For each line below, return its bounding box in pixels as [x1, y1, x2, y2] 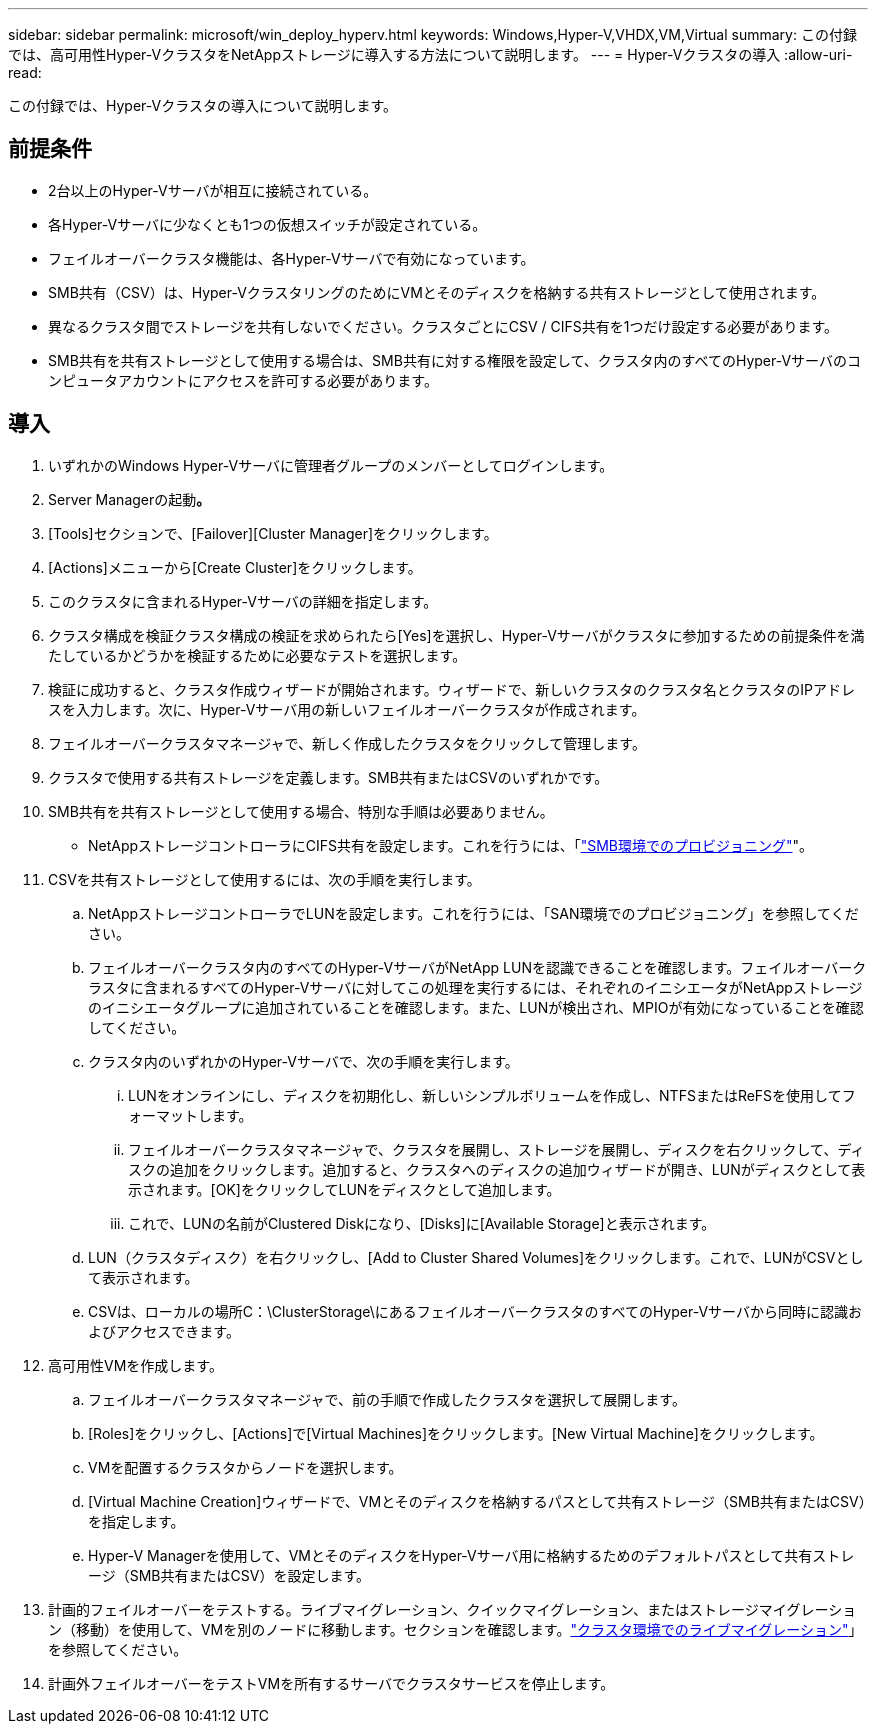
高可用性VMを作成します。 [48, 1356, 223, 1374]
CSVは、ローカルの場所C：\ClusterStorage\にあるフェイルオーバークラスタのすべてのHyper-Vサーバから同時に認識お [88, 1302, 862, 1320]
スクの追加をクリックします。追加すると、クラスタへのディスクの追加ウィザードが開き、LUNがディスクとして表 [128, 1160, 866, 1178]
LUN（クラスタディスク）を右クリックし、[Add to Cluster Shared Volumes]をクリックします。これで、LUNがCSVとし [88, 1248, 864, 1266]
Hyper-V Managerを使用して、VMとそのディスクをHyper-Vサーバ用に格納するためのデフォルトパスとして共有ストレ [88, 1546, 855, 1564]
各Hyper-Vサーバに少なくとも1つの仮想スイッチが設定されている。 [48, 215, 487, 233]
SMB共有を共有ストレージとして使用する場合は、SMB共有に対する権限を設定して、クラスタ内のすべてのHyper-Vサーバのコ [48, 351, 861, 369]
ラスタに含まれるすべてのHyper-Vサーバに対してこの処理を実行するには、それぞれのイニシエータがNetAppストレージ [88, 978, 863, 996]
